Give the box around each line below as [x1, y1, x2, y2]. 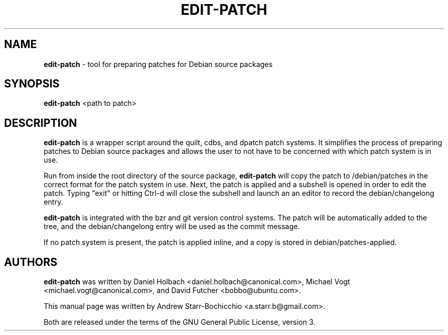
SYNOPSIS [4, 77, 60, 91]
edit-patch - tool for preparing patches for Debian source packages [43, 59, 273, 69]
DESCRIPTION [4, 116, 77, 129]
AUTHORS [4, 255, 58, 269]
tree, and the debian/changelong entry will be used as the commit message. [43, 222, 300, 231]
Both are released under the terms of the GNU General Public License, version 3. [43, 318, 316, 327]
